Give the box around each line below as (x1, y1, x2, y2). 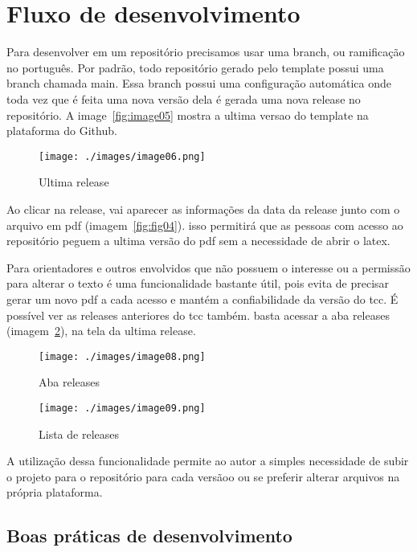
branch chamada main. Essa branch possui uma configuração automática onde (6, 75, 391, 92)
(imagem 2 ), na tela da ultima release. (6, 322, 196, 339)
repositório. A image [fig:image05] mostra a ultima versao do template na (6, 106, 369, 123)
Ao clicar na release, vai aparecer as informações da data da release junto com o (6, 200, 400, 217)
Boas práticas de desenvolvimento (6, 523, 292, 548)
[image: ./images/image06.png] (39, 150, 206, 162)
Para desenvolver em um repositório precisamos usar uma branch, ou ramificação (6, 43, 405, 60)
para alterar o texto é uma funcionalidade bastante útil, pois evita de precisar (6, 275, 390, 292)
